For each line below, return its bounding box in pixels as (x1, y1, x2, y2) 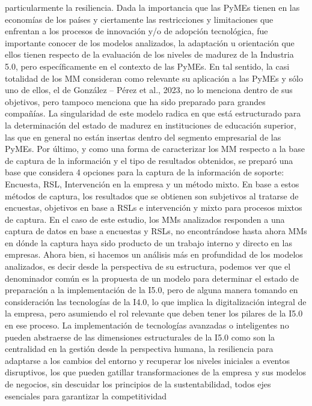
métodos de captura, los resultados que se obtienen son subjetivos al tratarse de (5, 189, 299, 202)
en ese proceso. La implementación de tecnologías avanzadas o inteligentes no (5, 319, 289, 332)
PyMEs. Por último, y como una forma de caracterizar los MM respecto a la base (5, 142, 305, 155)
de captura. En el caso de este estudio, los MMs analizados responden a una (5, 213, 285, 225)
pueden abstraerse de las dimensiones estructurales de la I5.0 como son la (5, 330, 275, 343)
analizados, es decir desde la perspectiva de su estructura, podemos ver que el (5, 260, 291, 273)
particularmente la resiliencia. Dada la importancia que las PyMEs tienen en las (5, 1, 300, 13)
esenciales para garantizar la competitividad (5, 389, 167, 402)
